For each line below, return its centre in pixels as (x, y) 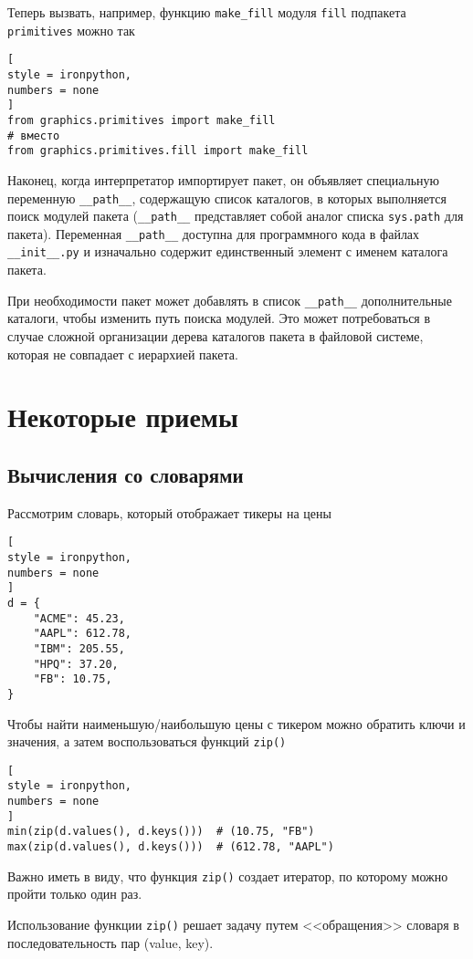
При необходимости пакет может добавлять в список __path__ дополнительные (230, 300)
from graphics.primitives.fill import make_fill (158, 151)
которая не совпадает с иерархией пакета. (123, 354)
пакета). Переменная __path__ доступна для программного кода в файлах (214, 233)
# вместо (34, 136)
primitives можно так (71, 30)
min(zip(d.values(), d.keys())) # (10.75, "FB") (161, 832)
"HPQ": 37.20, (76, 664)
